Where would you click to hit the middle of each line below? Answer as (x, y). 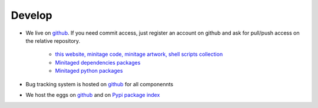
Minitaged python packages (89, 71)
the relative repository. (53, 41)
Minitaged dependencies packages (98, 62)
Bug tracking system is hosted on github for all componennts (100, 84)
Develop (32, 15)
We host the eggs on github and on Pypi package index (93, 95)
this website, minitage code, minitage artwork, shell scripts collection (139, 54)
